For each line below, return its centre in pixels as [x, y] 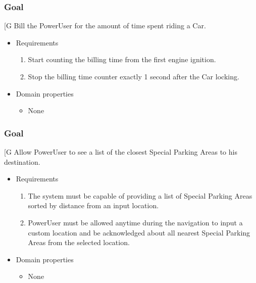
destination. [22, 161]
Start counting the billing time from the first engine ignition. [122, 59]
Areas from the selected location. [79, 242]
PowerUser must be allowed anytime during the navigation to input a [135, 222]
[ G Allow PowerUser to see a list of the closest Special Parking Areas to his [121, 152]
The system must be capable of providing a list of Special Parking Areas [140, 195]
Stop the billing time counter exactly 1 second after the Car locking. [134, 76]
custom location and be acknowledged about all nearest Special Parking [139, 232]
